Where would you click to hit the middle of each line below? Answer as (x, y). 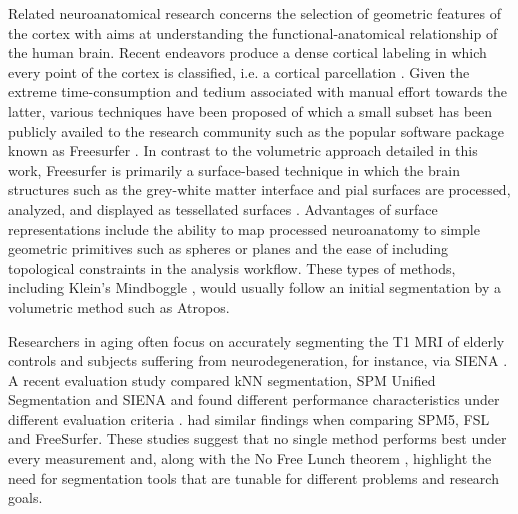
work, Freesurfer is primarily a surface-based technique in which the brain (234, 169)
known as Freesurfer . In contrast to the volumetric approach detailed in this (243, 150)
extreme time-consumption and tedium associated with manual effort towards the (257, 91)
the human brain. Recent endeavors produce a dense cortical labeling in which (247, 52)
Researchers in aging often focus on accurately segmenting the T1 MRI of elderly (256, 340)
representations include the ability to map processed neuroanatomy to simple (244, 228)
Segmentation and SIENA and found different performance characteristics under (254, 399)
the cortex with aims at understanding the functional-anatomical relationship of (253, 32)
